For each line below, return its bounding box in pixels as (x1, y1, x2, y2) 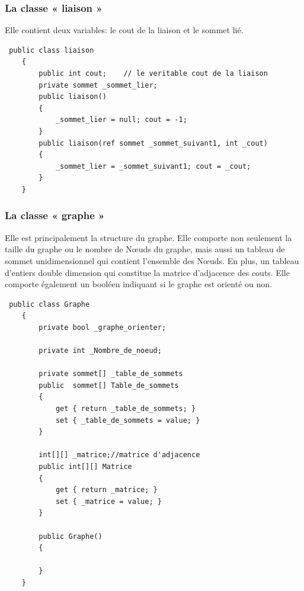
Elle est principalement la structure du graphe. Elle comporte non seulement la (5, 231, 292, 243)
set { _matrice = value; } (55, 497, 162, 506)
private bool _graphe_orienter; (39, 323, 167, 332)
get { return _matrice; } (55, 486, 158, 494)
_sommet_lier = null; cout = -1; (55, 115, 187, 124)
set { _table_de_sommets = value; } (55, 416, 200, 425)
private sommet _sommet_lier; (39, 81, 158, 89)
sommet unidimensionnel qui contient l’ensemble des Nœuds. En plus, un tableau (5, 254, 299, 266)
